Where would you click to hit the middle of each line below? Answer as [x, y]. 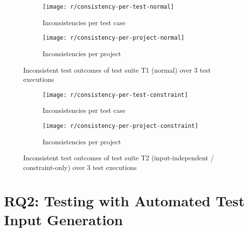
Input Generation [64, 219]
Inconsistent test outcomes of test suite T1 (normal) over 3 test [117, 70]
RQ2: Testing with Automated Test [124, 200]
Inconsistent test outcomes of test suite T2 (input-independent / [119, 158]
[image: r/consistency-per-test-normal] [109, 7]
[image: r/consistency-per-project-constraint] [121, 126]
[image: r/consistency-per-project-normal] [114, 38]
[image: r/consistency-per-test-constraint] [115, 95]
